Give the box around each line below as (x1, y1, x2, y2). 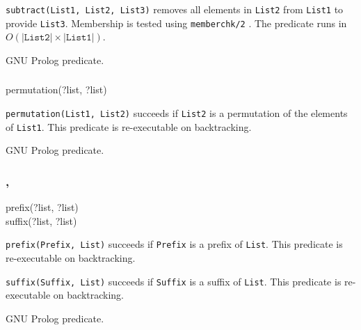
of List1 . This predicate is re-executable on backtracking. (6, 119, 252, 134)
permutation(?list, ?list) (6, 82, 107, 97)
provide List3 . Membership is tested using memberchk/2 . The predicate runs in (6, 15, 347, 30)
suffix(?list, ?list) (6, 213, 77, 228)
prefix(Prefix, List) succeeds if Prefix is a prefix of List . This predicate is (6, 237, 343, 251)
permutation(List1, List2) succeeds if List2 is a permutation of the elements (6, 106, 348, 120)
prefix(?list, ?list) (6, 200, 79, 214)
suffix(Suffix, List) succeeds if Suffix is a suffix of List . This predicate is (6, 274, 342, 288)
